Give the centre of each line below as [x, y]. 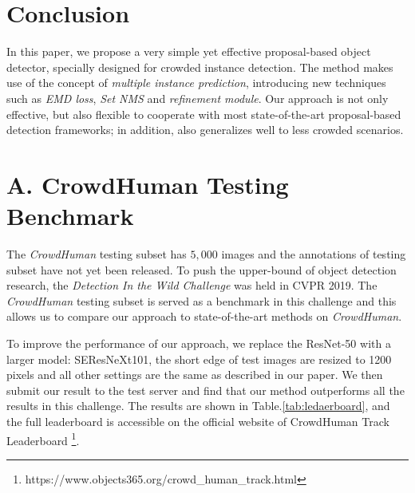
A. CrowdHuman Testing [148, 184]
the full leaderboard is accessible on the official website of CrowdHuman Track [198, 421]
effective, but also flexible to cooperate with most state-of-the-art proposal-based [204, 114]
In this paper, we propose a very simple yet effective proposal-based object [189, 51]
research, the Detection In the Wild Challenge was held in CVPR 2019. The [192, 285]
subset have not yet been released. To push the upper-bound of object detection [202, 269]
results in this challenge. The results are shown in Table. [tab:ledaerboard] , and [198, 406]
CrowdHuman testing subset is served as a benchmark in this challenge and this [202, 300]
